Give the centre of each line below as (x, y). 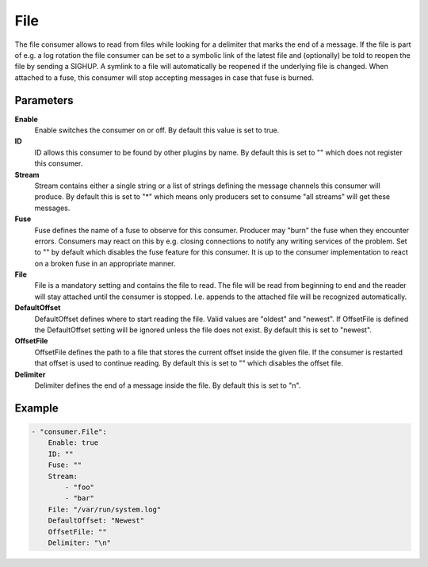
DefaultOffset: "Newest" (96, 521)
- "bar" (80, 498)
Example (36, 408)
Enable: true (73, 443)
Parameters (44, 100)
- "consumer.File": (69, 432)
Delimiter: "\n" (79, 542)
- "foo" (80, 487)
